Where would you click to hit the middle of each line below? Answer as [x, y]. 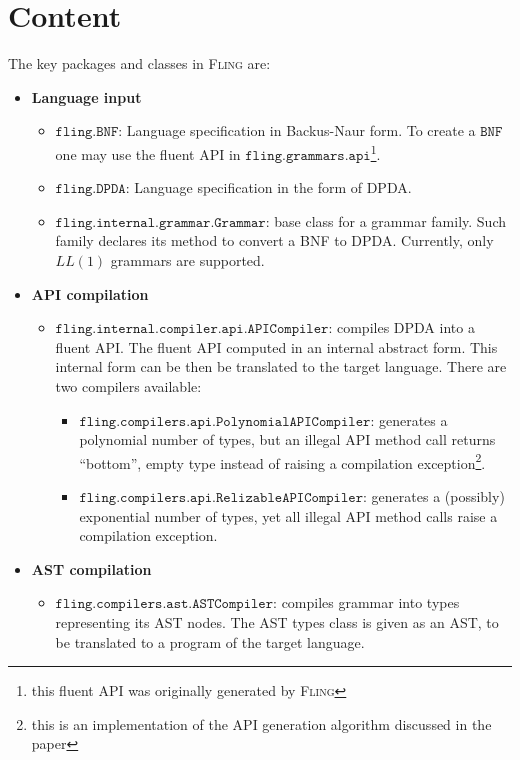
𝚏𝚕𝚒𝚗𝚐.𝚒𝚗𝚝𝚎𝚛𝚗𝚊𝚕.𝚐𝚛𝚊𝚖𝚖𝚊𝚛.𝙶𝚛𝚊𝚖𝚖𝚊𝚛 [160, 222]
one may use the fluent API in [148, 153]
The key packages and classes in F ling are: [139, 63]
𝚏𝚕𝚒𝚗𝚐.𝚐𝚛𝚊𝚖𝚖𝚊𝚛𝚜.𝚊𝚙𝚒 [308, 155]
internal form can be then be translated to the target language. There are [281, 366]
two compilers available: [128, 385]
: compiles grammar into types [366, 602]
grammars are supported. [187, 259]
